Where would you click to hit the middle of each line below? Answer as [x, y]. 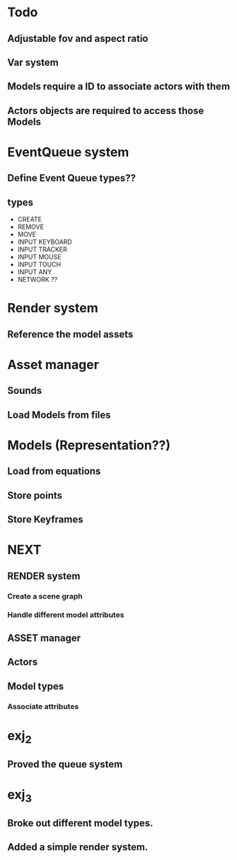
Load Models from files [59, 415]
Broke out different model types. [80, 823]
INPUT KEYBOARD [45, 242]
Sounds [25, 391]
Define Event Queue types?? [71, 178]
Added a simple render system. [78, 847]
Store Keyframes [45, 520]
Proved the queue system [65, 764]
